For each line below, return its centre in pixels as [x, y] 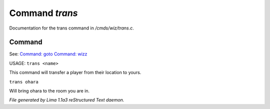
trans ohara [24, 82]
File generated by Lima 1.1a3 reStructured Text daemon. [67, 100]
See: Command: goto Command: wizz [48, 54]
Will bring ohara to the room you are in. [49, 91]
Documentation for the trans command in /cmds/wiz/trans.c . [72, 28]
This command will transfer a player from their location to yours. [75, 72]
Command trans [43, 13]
